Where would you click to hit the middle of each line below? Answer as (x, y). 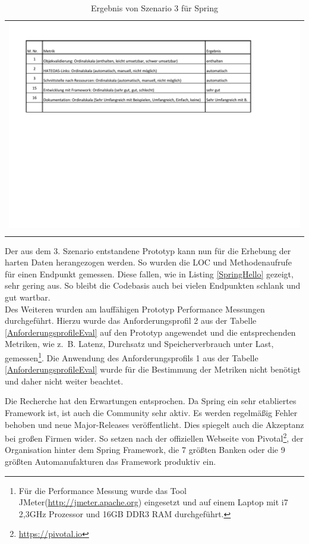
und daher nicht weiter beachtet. (64, 381)
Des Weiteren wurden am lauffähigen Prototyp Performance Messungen (135, 309)
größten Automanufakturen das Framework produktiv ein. (111, 462)
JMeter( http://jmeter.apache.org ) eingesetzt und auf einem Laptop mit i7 (153, 502)
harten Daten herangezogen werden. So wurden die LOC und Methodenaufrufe (148, 262)
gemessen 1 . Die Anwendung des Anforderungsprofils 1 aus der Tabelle (132, 357)
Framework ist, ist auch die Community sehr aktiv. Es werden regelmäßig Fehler (151, 412)
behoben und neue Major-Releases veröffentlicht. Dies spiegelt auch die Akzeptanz (154, 424)
